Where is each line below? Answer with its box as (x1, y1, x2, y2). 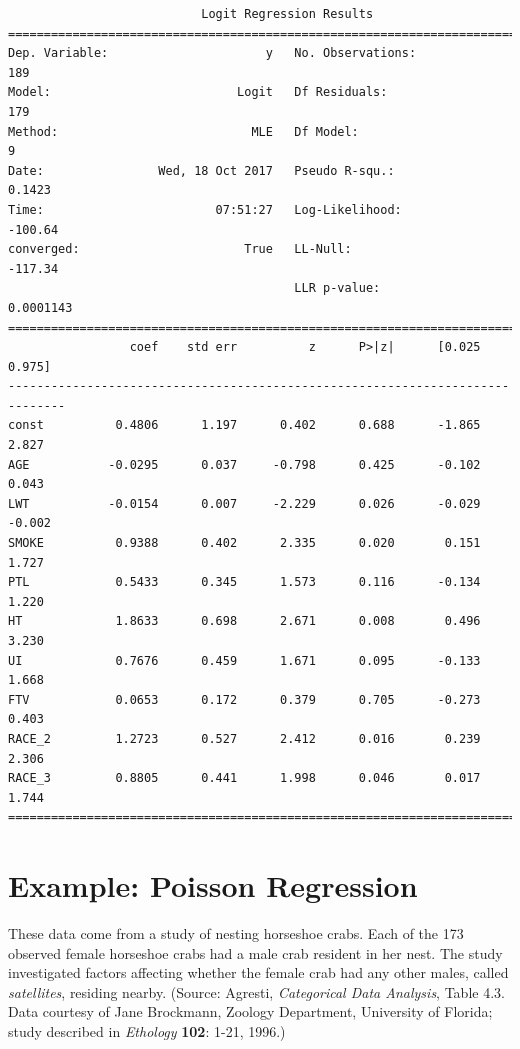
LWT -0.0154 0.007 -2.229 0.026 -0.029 (8, 496, 481, 511)
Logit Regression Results (201, 7, 374, 21)
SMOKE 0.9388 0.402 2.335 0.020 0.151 (8, 536, 481, 551)
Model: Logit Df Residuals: (8, 85, 388, 100)
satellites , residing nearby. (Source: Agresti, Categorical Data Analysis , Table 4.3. (8, 981, 505, 1002)
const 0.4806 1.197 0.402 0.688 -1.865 (8, 418, 481, 433)
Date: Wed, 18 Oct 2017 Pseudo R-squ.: (8, 163, 395, 178)
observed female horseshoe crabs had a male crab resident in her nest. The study (8, 942, 503, 963)
